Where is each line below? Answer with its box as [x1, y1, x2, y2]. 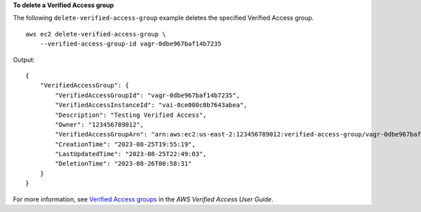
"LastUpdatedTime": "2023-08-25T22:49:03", [55, 150, 207, 158]
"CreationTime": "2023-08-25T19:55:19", [55, 140, 196, 148]
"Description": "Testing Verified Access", [55, 111, 207, 119]
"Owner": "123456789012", [55, 120, 144, 129]
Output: [13, 55, 35, 64]
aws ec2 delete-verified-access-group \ [25, 30, 166, 38]
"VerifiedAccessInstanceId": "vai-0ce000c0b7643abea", [55, 101, 248, 109]
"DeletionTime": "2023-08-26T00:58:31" [55, 160, 192, 168]
